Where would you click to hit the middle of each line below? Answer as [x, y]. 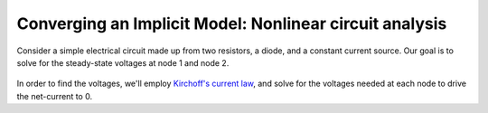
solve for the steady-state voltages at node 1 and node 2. [123, 62]
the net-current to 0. [55, 96]
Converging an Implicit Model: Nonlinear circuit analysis [232, 24]
